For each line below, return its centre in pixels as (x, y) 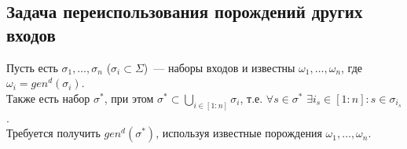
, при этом (129, 98)
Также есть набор (48, 98)
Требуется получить (53, 133)
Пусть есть (32, 67)
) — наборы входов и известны (219, 67)
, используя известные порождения (239, 133)
